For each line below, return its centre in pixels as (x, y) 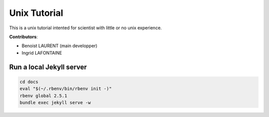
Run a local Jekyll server (48, 67)
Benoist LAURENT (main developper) (60, 46)
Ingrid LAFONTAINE (42, 53)
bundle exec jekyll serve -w (55, 102)
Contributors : (24, 37)
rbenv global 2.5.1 (43, 96)
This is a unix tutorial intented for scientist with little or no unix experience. (85, 28)
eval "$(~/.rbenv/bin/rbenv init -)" (66, 89)
